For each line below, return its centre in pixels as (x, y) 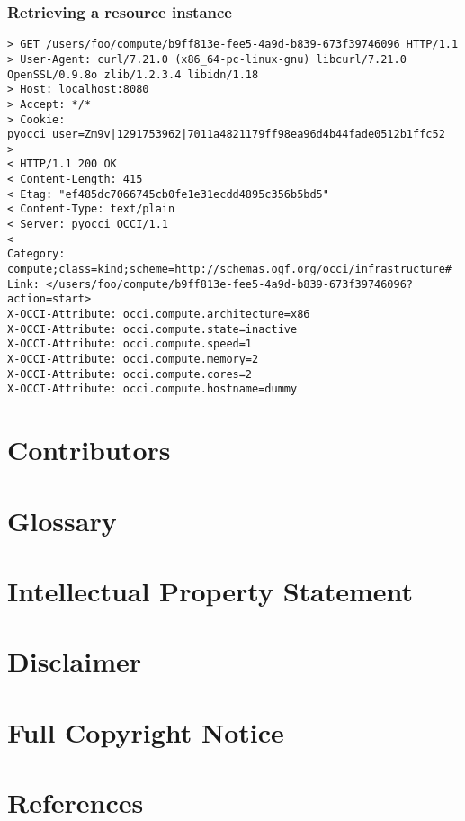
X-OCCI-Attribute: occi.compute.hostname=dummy (152, 389)
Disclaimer (75, 661)
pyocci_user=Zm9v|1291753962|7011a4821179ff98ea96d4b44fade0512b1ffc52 (226, 135)
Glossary (62, 520)
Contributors (89, 450)
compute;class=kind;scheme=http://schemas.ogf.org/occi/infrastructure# (229, 270)
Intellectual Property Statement (210, 590)
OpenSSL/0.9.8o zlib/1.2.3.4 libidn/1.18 (133, 74)
